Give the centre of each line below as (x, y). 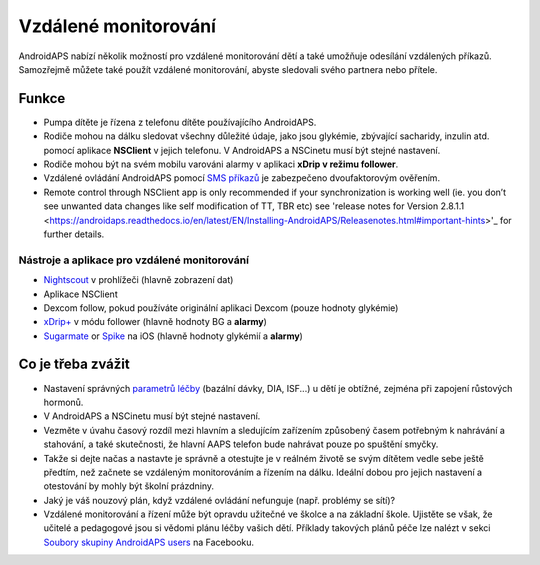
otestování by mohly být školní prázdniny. (129, 486)
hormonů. (63, 402)
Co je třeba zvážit (74, 364)
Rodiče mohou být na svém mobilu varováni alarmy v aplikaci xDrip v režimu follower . (221, 164)
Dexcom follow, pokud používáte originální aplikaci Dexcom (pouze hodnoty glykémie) (221, 307)
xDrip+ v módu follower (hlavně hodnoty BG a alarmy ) (155, 322)
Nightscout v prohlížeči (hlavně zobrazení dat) (138, 280)
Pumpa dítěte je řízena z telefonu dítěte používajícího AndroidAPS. (180, 122)
